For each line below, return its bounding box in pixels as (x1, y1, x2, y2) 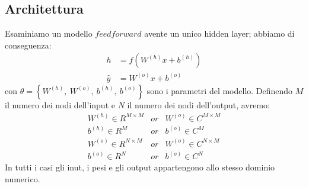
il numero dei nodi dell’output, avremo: (127, 98, 270, 111)
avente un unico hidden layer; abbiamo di (144, 27, 295, 40)
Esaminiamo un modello (5, 27, 93, 40)
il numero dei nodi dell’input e (5, 98, 115, 111)
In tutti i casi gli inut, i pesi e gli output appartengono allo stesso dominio (5, 161, 275, 173)
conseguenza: (5, 38, 52, 51)
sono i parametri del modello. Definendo (146, 84, 293, 96)
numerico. (5, 172, 40, 185)
